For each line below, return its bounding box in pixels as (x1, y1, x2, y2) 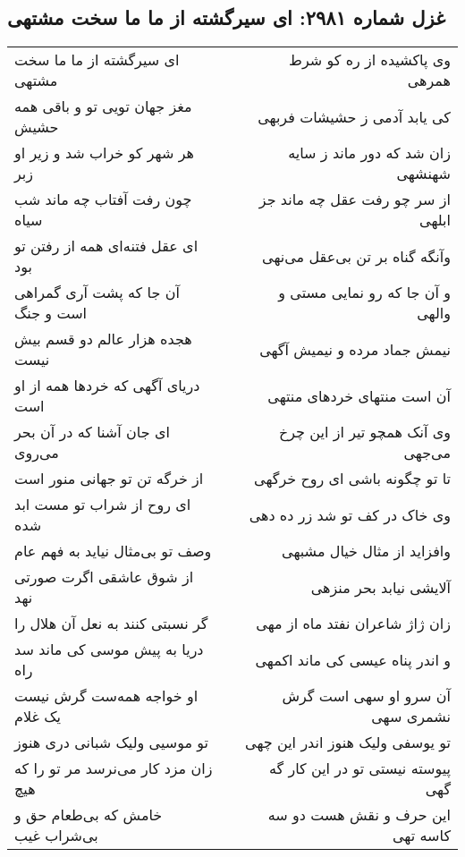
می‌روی (14, 442, 59, 463)
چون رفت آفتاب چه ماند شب (14, 189, 192, 210)
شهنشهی (396, 163, 451, 184)
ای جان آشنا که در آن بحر (14, 421, 170, 443)
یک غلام (14, 706, 61, 727)
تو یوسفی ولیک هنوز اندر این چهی (245, 732, 451, 753)
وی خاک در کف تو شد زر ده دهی (249, 504, 451, 525)
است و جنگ (14, 302, 87, 324)
